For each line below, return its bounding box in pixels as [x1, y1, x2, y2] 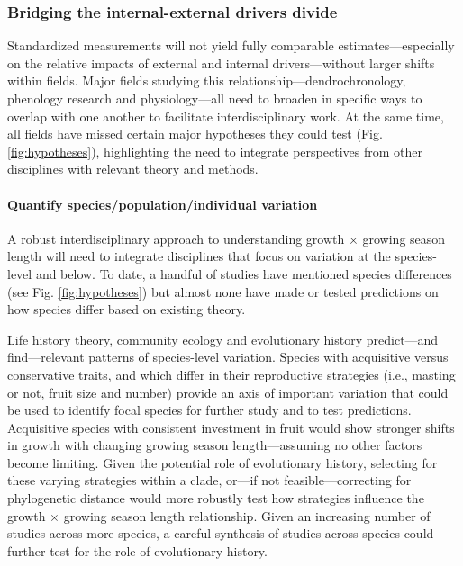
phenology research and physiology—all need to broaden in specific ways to [7, 89, 422, 107]
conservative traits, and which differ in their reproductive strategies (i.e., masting [7, 364, 456, 383]
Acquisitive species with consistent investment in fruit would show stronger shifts [7, 418, 455, 436]
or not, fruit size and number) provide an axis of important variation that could [7, 382, 449, 401]
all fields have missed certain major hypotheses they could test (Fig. [7, 124, 383, 143]
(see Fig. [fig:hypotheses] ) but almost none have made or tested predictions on [7, 282, 439, 301]
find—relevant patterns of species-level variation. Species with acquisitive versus [7, 347, 449, 366]
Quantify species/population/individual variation [7, 194, 318, 213]
